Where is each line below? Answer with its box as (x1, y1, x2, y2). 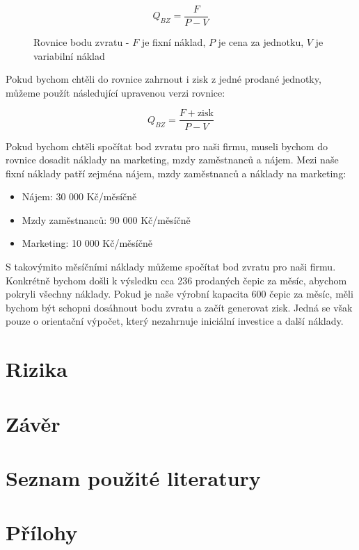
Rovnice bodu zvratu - (33, 35, 129, 49)
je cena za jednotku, (218, 35, 304, 49)
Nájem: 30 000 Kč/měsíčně (22, 189, 137, 204)
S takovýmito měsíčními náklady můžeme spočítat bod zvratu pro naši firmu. (6, 259, 336, 274)
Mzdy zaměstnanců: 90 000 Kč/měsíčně (22, 212, 191, 227)
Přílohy (6, 518, 78, 547)
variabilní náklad (33, 48, 105, 63)
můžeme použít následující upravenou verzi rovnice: (6, 85, 225, 99)
